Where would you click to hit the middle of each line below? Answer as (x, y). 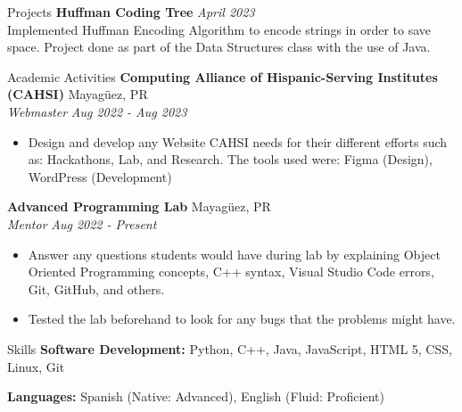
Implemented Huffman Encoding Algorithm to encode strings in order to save (219, 29)
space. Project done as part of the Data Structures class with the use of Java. (219, 47)
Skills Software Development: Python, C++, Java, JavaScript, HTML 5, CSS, (230, 348)
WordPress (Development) (100, 176)
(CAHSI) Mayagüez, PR (78, 94)
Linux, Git (36, 366)
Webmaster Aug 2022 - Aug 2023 (97, 111)
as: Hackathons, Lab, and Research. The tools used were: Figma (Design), (230, 159)
